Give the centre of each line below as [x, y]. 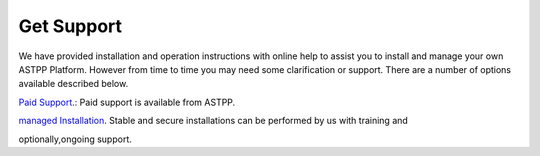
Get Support [70, 26]
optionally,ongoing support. [75, 139]
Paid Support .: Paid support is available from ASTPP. [127, 102]
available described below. [73, 84]
